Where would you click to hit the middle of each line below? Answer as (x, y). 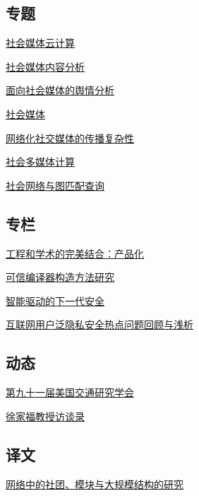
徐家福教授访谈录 (45, 416)
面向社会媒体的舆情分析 (60, 90)
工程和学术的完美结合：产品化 (75, 253)
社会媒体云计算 (40, 43)
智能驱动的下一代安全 (55, 300)
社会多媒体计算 (40, 162)
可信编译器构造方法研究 (60, 277)
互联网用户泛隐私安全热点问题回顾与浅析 (99, 324)
